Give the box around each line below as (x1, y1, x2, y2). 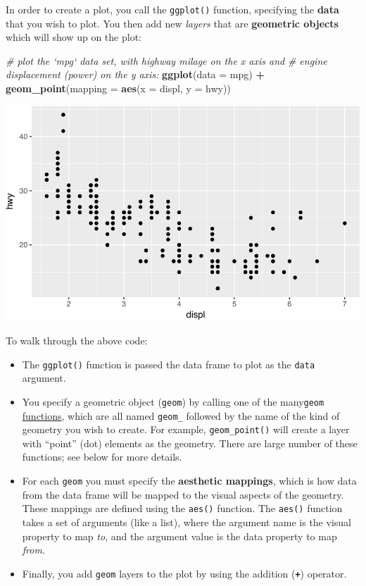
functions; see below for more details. (22, 449, 182, 464)
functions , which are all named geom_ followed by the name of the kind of (22, 408, 340, 423)
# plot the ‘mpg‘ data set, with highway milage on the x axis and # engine (6, 53, 327, 68)
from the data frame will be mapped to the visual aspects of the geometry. (22, 487, 344, 501)
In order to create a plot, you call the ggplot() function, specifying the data (6, 2, 339, 16)
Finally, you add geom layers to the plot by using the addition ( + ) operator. (22, 566, 347, 580)
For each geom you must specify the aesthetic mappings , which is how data (22, 473, 357, 488)
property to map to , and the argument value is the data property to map (22, 528, 337, 543)
